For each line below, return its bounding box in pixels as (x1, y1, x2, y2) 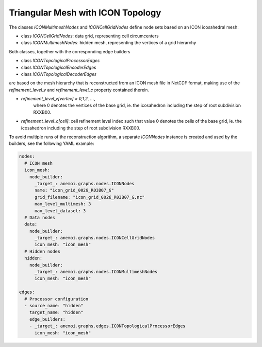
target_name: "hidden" (29, 310, 83, 315)
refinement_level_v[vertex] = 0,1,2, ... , (21, 96, 96, 102)
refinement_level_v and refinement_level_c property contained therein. (9, 87, 149, 93)
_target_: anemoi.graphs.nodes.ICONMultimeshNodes (34, 269, 158, 275)
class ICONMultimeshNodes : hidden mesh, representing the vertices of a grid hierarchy (21, 40, 196, 46)
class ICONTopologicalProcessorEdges (21, 58, 100, 63)
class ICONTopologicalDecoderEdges (21, 71, 97, 77)
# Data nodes (24, 215, 55, 220)
